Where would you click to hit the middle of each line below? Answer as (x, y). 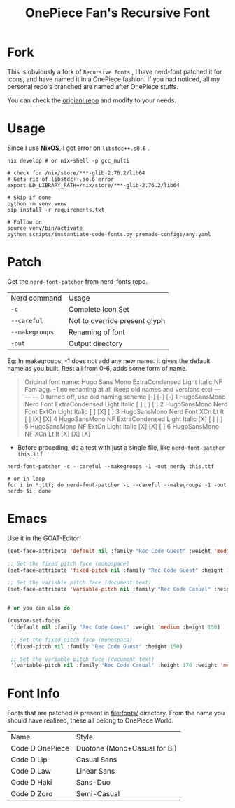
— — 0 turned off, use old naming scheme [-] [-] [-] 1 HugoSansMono (125, 397)
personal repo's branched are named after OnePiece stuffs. (93, 86)
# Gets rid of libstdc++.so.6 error (60, 179)
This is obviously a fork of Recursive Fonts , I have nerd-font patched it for (115, 71)
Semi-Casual (98, 794)
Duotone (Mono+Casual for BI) (126, 748)
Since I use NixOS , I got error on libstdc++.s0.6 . (79, 148)
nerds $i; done (29, 491)
